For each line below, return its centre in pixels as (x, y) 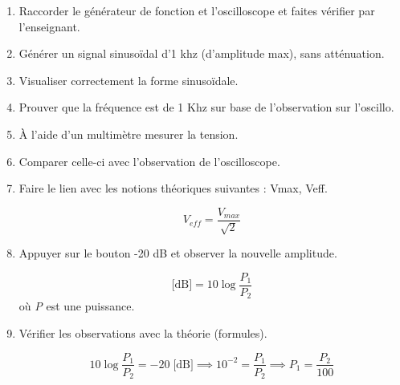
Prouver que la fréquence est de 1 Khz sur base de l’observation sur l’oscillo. (206, 107)
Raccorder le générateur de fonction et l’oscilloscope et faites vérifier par (197, 10)
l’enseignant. (49, 26)
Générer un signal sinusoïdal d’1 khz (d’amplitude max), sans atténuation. (202, 53)
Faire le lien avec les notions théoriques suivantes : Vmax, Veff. (173, 188)
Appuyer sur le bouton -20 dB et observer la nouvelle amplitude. (178, 253)
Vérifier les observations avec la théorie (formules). (143, 332)
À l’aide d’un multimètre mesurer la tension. (129, 134)
